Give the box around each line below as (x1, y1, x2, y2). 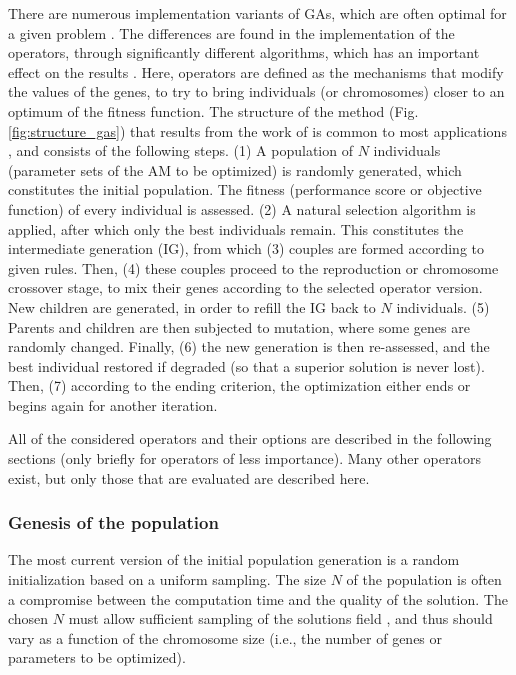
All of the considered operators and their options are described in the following (8, 428, 492, 449)
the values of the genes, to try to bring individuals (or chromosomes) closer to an (8, 81, 505, 102)
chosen (8, 608, 49, 629)
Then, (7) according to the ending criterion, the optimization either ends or (8, 375, 471, 396)
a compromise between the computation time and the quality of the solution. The (8, 588, 508, 609)
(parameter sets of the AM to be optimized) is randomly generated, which (8, 159, 462, 180)
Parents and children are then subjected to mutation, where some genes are (8, 316, 470, 337)
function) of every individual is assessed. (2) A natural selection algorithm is (8, 198, 476, 219)
